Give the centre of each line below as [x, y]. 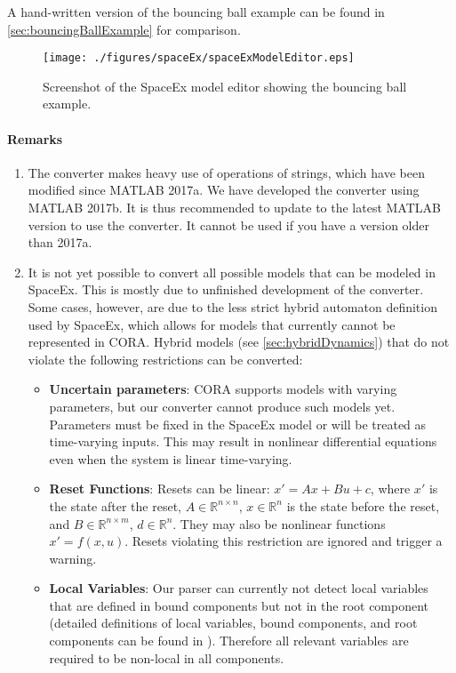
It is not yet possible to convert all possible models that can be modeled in [232, 272]
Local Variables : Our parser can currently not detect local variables [239, 588]
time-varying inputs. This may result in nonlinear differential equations [243, 441]
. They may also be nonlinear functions [279, 523]
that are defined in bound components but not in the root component [239, 605]
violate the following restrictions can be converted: [165, 359]
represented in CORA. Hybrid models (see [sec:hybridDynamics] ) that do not [239, 342]
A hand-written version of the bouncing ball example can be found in [196, 12]
